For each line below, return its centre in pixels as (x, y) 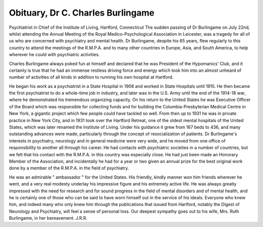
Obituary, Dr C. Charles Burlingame (82, 13)
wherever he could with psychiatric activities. (54, 55)
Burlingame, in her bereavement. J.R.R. (48, 218)
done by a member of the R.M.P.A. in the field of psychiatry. (69, 168)
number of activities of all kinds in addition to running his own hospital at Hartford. (91, 77)
